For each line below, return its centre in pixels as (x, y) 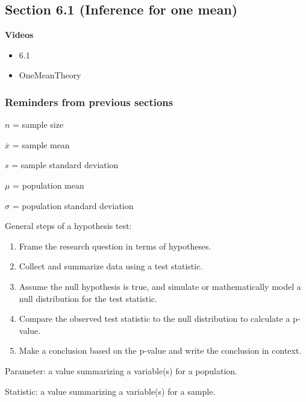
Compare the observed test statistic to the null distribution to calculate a (155, 319)
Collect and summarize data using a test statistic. (111, 266)
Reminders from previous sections (89, 102)
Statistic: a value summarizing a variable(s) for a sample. (110, 391)
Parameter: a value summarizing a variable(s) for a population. (121, 370)
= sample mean (41, 144)
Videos (19, 35)
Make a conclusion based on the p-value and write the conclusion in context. (160, 350)
